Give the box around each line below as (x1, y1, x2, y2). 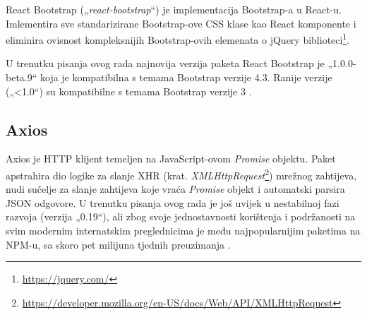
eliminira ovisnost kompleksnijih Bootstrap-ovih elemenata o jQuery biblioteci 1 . (6, 30, 350, 47)
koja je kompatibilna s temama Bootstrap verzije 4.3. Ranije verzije (40, 70, 332, 85)
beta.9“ (6, 70, 37, 85)
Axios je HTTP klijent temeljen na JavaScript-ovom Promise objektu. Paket (6, 151, 336, 166)
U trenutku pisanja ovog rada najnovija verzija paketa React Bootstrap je (6, 56, 325, 71)
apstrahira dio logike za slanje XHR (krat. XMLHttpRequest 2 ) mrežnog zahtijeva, (6, 166, 357, 182)
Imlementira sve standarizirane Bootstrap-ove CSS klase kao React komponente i (6, 16, 356, 30)
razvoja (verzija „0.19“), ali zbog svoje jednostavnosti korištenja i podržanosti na (6, 209, 356, 224)
